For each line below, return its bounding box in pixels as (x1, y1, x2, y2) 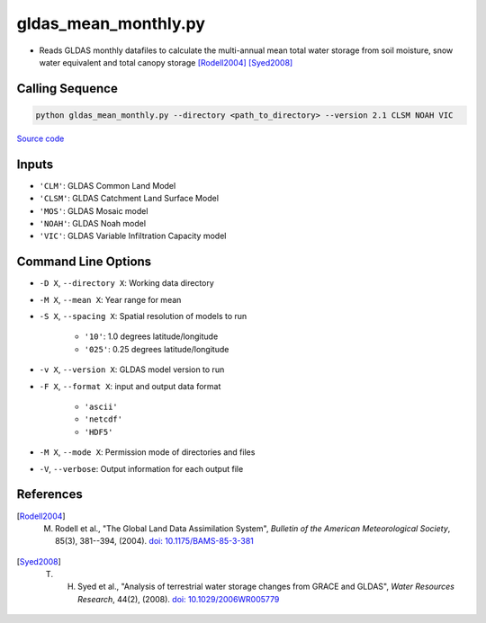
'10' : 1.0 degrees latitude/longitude (84, 331, 219, 342)
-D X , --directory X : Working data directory (39, 278, 215, 289)
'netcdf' (84, 414, 123, 424)
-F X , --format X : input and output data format (39, 380, 221, 391)
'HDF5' (84, 427, 113, 437)
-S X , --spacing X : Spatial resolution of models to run (39, 311, 247, 322)
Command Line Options (16, 254, 152, 270)
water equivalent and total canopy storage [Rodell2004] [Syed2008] (39, 57, 293, 67)
